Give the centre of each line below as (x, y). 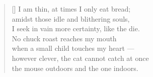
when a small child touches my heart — (73, 48)
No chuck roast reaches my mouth (64, 38)
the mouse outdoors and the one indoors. (75, 68)
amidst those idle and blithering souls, (71, 18)
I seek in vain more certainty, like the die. (76, 28)
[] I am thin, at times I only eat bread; (71, 9)
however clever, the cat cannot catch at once (80, 58)
